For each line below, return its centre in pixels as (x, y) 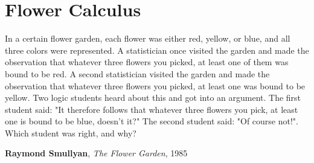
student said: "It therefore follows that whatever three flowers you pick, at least (152, 109)
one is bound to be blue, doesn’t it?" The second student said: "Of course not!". (152, 121)
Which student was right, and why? (71, 133)
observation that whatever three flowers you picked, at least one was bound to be (155, 85)
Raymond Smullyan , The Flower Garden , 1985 (96, 153)
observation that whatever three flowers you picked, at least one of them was (147, 62)
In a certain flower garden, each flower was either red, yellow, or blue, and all (148, 38)
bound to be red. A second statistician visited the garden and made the (137, 73)
